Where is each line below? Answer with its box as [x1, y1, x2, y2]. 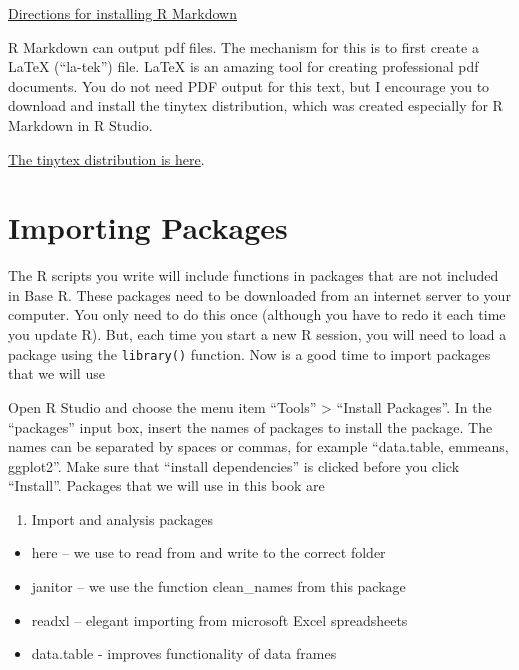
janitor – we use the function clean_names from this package [31, 576, 406, 597]
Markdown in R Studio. [8, 114, 153, 135]
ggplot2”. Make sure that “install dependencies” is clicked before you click [8, 455, 460, 476]
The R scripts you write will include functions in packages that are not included [8, 265, 499, 286]
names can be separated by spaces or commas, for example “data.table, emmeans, [8, 436, 509, 457]
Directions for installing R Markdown [8, 3, 237, 23]
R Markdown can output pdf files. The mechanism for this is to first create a [8, 36, 479, 57]
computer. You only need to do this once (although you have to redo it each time [8, 304, 506, 325]
